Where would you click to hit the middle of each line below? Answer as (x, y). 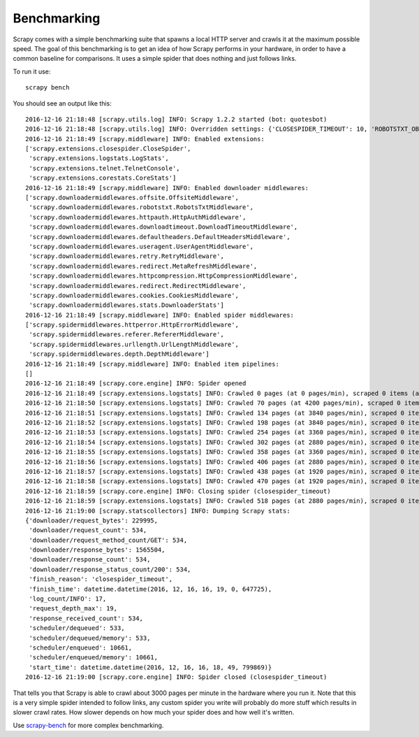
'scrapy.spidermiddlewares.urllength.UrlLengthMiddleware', (134, 344)
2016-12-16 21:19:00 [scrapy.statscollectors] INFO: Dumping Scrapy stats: (158, 511)
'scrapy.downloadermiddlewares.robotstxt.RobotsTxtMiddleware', (141, 207)
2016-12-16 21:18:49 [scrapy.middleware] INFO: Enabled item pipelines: (152, 364)
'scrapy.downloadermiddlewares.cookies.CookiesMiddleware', (134, 295)
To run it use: (32, 71)
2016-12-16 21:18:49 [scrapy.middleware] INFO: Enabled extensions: (145, 139)
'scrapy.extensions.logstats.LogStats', (99, 158)
